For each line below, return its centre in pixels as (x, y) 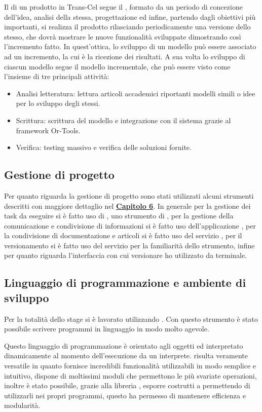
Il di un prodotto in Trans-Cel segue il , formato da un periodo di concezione (123, 7)
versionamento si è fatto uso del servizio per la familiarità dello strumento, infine (129, 245)
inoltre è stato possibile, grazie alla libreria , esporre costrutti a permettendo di (127, 385)
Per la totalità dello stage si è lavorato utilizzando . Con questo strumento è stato (131, 319)
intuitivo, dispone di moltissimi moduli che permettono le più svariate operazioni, (130, 375)
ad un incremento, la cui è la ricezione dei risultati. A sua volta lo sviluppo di (125, 56)
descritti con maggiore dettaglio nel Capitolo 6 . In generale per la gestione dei (127, 205)
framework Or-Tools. (48, 130)
